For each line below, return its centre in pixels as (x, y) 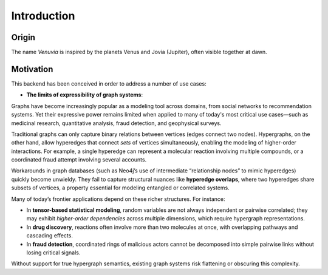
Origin (23, 37)
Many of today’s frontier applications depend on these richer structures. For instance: (118, 199)
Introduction (43, 16)
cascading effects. (50, 236)
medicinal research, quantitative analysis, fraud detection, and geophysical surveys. (116, 123)
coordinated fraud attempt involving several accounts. (79, 160)
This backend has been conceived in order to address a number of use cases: (109, 83)
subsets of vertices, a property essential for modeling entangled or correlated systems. (121, 188)
